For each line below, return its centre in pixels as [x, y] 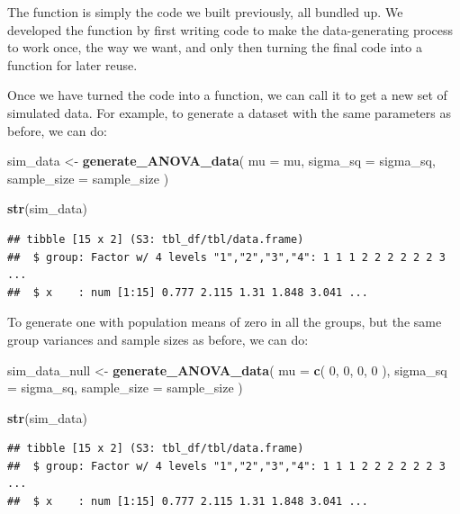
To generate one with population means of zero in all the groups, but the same [225, 322]
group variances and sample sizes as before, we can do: [158, 339]
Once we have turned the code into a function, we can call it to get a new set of [227, 95]
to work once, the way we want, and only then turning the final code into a [215, 47]
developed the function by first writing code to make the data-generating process [230, 29]
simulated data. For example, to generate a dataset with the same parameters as [230, 112]
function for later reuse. [72, 64]
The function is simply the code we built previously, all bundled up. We [205, 12]
